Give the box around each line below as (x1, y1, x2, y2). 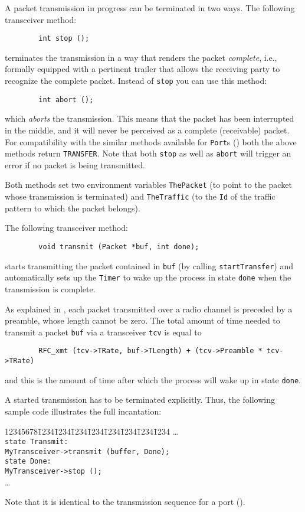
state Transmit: (5, 438, 68, 446)
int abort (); (38, 95, 94, 104)
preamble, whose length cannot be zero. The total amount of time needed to (5, 314, 280, 327)
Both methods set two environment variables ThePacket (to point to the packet (5, 178, 292, 191)
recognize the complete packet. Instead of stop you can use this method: (5, 74, 267, 87)
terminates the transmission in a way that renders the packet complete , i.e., (5, 51, 277, 63)
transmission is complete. (5, 282, 96, 295)
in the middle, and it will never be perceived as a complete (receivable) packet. (5, 123, 290, 136)
